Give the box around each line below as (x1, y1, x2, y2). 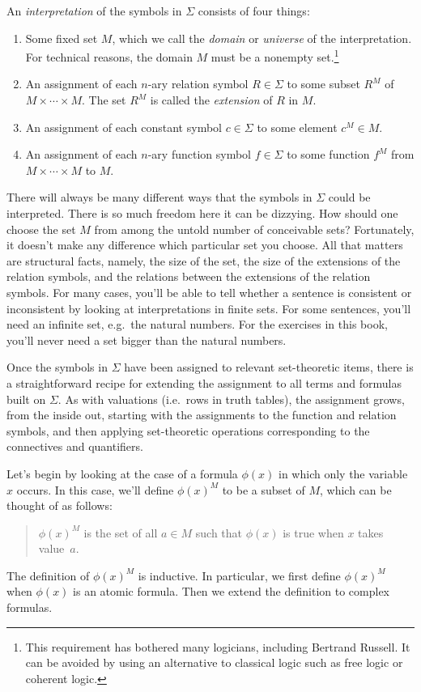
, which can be (319, 481, 392, 498)
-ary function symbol (147, 146, 251, 163)
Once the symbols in (6, 359, 108, 376)
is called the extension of (150, 91, 273, 108)
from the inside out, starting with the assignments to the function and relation (6, 406, 397, 423)
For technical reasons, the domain (25, 48, 193, 65)
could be (328, 189, 371, 206)
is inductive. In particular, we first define (138, 567, 341, 584)
